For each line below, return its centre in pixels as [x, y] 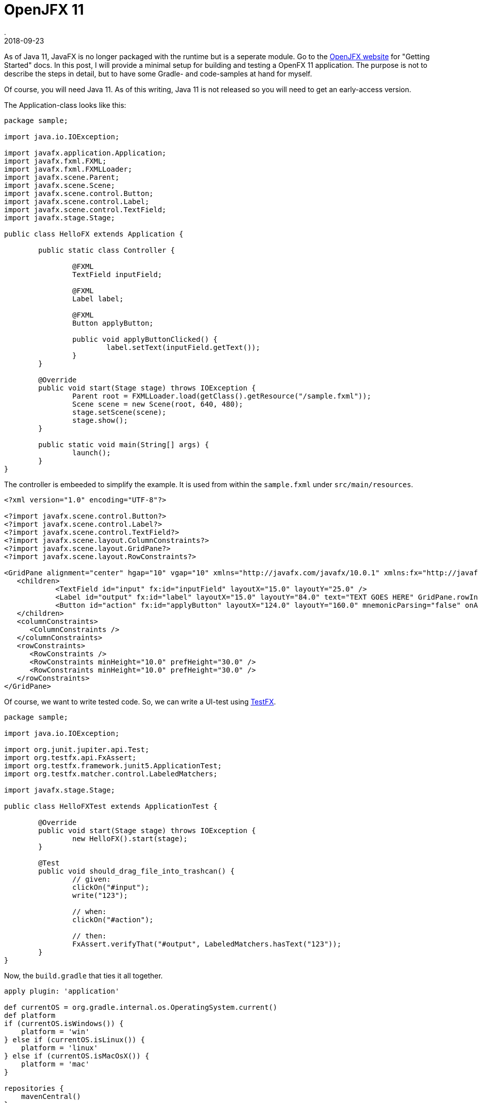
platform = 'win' [55, 1031]
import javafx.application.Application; [85, 153]
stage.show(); [100, 420]
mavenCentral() [51, 1096]
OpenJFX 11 [44, 10]
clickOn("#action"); [113, 919]
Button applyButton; [113, 323]
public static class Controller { [107, 250]
